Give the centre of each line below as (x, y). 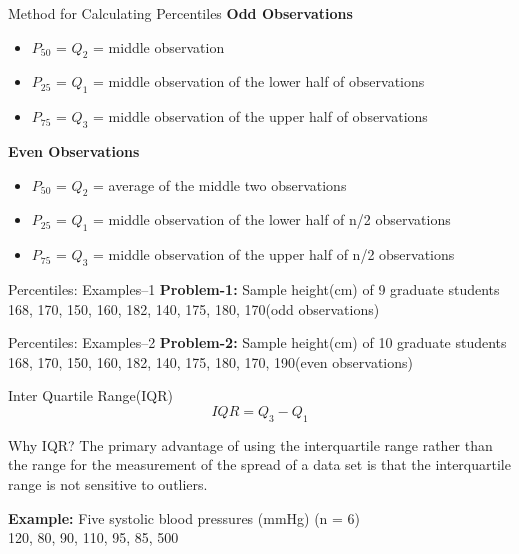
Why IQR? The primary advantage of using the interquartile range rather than (250, 444)
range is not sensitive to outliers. (108, 483)
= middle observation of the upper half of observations (260, 116)
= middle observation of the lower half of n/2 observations (272, 219)
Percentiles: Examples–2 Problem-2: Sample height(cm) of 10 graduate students (257, 342)
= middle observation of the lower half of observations (259, 81)
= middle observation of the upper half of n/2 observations (274, 254)
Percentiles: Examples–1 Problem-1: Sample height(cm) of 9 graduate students (254, 288)
